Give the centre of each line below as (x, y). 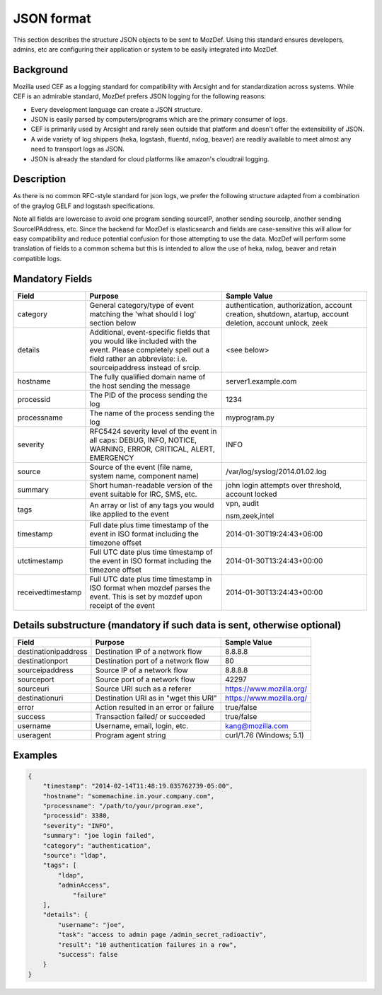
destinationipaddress (52, 652)
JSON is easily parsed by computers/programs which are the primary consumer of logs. (159, 120)
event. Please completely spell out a (150, 350)
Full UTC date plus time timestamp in (151, 579)
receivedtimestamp (50, 592)
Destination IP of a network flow (149, 652)
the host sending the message (140, 386)
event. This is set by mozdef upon (146, 597)
